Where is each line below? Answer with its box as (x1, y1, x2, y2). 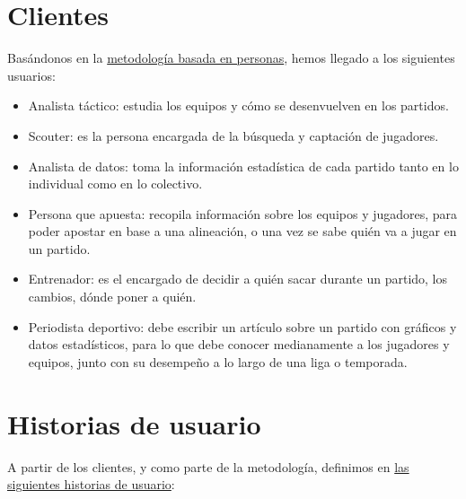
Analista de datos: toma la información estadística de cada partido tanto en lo (28, 156, 459, 175)
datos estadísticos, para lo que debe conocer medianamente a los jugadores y (28, 335, 450, 354)
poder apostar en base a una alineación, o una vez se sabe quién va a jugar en (28, 222, 457, 241)
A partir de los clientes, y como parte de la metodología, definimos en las (7, 457, 409, 476)
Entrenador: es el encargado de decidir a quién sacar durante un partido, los (28, 269, 448, 288)
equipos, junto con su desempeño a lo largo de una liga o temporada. (28, 352, 408, 371)
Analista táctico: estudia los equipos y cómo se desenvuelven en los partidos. (28, 96, 449, 115)
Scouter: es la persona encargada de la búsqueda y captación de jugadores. (28, 126, 439, 144)
